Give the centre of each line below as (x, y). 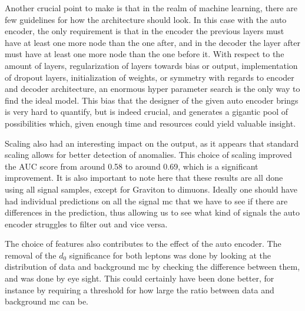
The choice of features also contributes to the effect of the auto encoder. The (143, 244)
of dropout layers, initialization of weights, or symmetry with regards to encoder (150, 77)
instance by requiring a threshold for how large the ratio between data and (140, 290)
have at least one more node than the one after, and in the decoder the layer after (152, 42)
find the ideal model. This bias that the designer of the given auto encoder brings (152, 100)
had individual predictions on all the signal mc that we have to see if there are (146, 201)
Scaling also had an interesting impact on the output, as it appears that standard (152, 143)
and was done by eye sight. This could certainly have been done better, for (140, 278)
